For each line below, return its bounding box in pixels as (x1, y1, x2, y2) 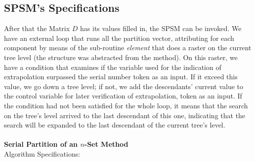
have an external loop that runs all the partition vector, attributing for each (4, 32, 234, 43)
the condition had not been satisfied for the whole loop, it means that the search (4, 100, 248, 110)
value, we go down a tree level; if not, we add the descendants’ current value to (4, 81, 243, 91)
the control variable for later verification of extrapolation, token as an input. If (4, 91, 242, 101)
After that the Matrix (4, 23, 70, 33)
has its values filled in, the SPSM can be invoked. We (80, 23, 242, 33)
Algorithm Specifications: (4, 148, 81, 159)
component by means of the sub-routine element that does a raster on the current (4, 42, 252, 53)
